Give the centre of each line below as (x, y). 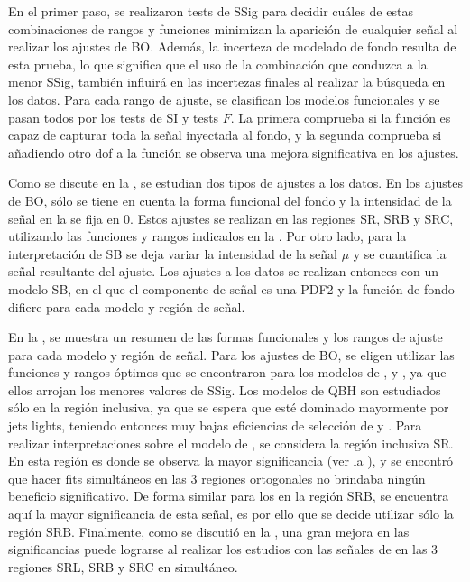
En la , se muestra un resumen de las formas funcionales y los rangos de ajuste (226, 337)
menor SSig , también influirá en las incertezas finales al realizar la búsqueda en (227, 82)
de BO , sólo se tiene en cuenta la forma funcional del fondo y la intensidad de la (230, 200)
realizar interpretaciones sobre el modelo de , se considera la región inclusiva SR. (231, 443)
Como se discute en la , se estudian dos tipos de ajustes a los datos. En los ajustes (235, 183)
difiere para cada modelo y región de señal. (127, 306)
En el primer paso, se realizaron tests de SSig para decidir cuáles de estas (211, 11)
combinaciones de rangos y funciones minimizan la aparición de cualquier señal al (233, 28)
